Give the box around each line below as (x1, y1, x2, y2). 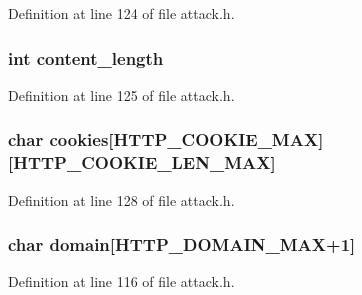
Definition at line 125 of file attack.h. (8, 84, 235, 105)
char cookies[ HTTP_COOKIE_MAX (8, 127, 319, 152)
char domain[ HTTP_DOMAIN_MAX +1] (8, 232, 356, 257)
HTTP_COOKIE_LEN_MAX (13, 150, 271, 175)
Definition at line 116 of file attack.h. (8, 271, 235, 292)
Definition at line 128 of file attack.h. (8, 189, 235, 210)
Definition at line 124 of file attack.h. (8, 3, 235, 23)
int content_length (8, 45, 164, 70)
